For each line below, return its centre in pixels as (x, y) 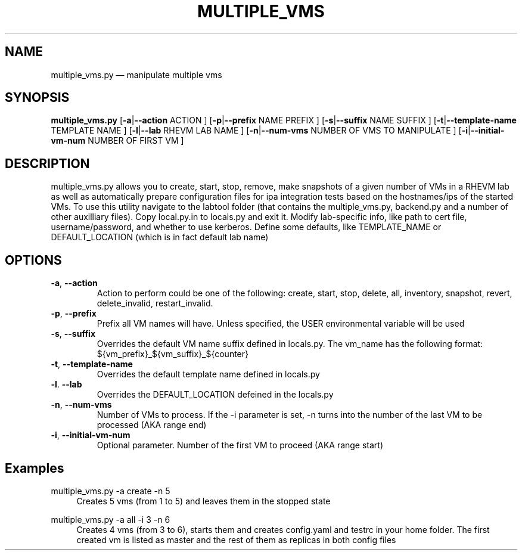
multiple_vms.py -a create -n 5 (111, 491)
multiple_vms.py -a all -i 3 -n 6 (111, 519)
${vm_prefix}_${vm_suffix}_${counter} (173, 354)
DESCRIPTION (47, 163)
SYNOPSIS (37, 98)
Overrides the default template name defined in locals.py (208, 374)
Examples (35, 468)
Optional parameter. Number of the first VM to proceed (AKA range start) (240, 445)
